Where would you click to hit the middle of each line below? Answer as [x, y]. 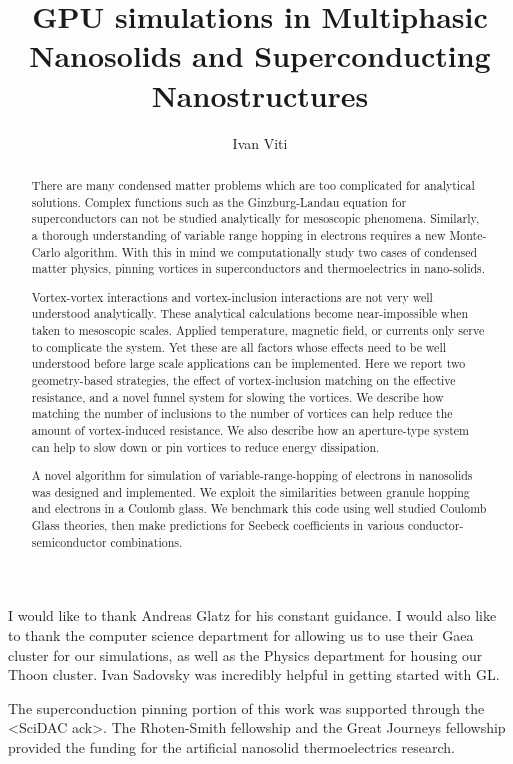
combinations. [146, 541]
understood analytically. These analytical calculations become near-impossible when [250, 313]
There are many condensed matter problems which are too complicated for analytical [253, 184]
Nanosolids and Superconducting [260, 55]
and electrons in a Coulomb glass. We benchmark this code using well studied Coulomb [259, 508]
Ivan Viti [260, 142]
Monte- [468, 234]
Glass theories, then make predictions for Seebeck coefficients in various [217, 525]
